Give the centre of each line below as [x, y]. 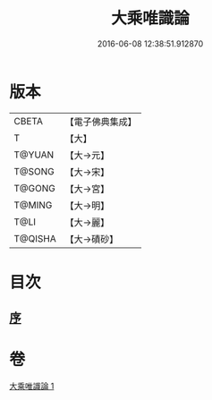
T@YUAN [34, 155]
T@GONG [34, 188]
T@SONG [34, 171]
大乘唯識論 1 [32, 387]
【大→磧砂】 [92, 239]
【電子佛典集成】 [101, 122]
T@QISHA [35, 238]
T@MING [33, 205]
